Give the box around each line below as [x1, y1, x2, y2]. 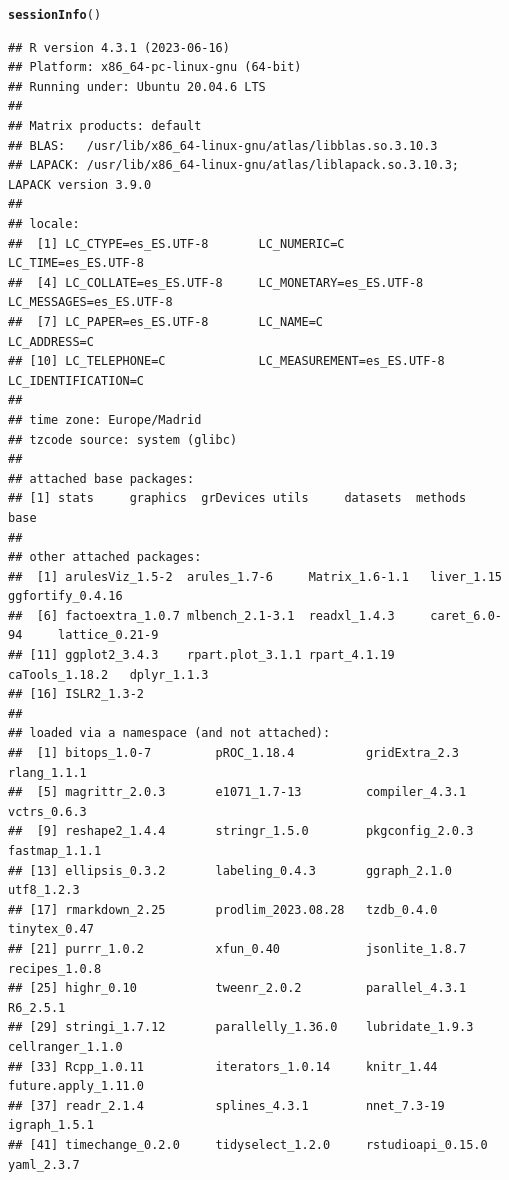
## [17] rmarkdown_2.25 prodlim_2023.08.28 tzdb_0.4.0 [8, 902, 438, 917]
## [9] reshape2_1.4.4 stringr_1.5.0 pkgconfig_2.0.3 [8, 824, 474, 839]
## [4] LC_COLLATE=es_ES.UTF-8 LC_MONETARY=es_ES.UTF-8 [8, 275, 424, 290]
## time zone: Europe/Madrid [8, 412, 202, 427]
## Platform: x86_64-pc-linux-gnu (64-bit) [8, 60, 302, 75]
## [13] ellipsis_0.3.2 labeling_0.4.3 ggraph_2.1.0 [8, 863, 452, 878]
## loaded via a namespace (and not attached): [8, 726, 331, 741]
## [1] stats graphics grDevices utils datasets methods [8, 491, 467, 506]
